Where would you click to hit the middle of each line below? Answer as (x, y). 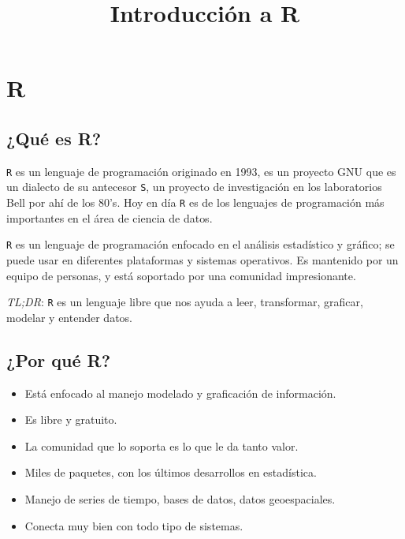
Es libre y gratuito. (71, 419)
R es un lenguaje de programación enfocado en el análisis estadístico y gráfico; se (201, 244)
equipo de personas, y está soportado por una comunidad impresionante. (181, 275)
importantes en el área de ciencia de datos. (110, 217)
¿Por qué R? (59, 359)
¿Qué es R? (54, 138)
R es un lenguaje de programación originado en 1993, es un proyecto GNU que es (201, 171)
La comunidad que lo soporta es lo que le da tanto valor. (162, 445)
